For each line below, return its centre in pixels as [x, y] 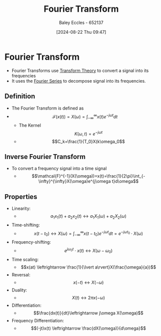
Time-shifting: [26, 225]
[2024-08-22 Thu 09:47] [81, 32]
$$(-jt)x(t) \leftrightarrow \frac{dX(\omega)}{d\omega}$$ [89, 328]
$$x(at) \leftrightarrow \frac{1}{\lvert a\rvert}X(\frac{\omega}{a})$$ [88, 267]
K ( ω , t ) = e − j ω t [88, 133]
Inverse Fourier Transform [45, 157]
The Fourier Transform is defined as [47, 108]
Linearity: [21, 208]
